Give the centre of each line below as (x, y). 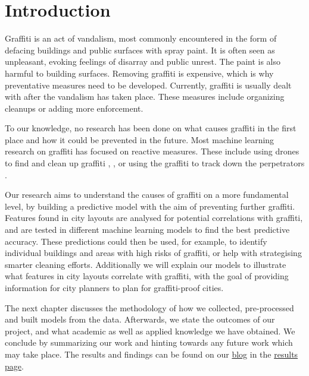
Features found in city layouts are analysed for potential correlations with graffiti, (154, 218)
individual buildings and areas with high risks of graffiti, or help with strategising (153, 253)
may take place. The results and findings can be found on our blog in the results (152, 354)
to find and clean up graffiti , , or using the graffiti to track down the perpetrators (155, 163)
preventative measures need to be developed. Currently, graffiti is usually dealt (148, 85)
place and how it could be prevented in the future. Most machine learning (140, 139)
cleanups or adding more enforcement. (74, 108)
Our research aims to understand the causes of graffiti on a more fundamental (147, 195)
